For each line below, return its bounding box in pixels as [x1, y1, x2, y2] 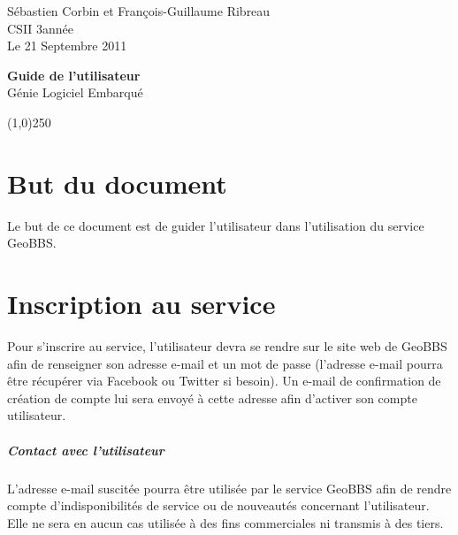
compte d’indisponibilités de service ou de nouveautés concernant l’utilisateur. [7, 496, 430, 515]
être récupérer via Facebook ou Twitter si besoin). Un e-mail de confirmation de [7, 371, 441, 390]
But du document [7, 164, 227, 201]
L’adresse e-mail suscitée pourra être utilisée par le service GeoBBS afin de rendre [7, 478, 452, 497]
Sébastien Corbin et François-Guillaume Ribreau [7, 2, 271, 19]
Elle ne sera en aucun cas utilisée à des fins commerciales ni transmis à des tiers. [7, 513, 444, 531]
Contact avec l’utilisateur [7, 440, 164, 459]
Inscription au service [7, 286, 276, 322]
